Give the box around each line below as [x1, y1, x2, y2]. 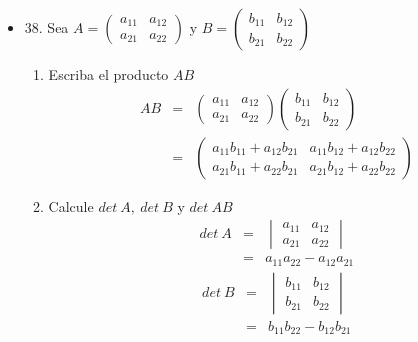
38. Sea [24, 17, 69, 37]
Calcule [48, 195, 94, 216]
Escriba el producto [48, 64, 169, 84]
